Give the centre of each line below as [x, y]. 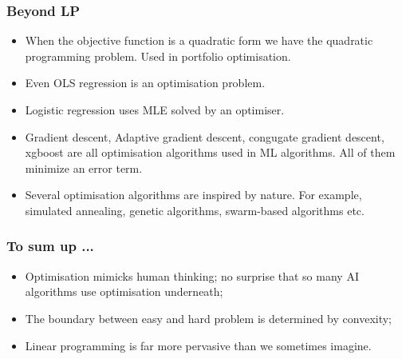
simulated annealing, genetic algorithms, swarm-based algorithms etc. [195, 210]
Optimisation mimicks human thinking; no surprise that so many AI [192, 275]
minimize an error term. [84, 168]
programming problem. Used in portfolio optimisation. [158, 56]
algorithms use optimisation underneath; [124, 291]
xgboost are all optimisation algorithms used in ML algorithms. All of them [210, 152]
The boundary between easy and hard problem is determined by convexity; [209, 318]
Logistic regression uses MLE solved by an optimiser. [155, 110]
